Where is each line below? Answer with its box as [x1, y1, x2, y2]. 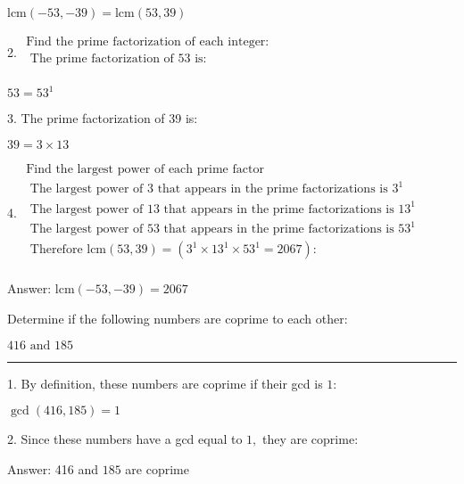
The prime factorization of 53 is [29, 52, 203, 65]
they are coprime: [262, 430, 359, 448]
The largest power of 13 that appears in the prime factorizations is [29, 202, 394, 216]
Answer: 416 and [7, 459, 99, 478]
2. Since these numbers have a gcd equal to [7, 430, 243, 448]
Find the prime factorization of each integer [26, 35, 266, 48]
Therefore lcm [29, 243, 107, 257]
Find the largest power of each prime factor [26, 162, 264, 176]
